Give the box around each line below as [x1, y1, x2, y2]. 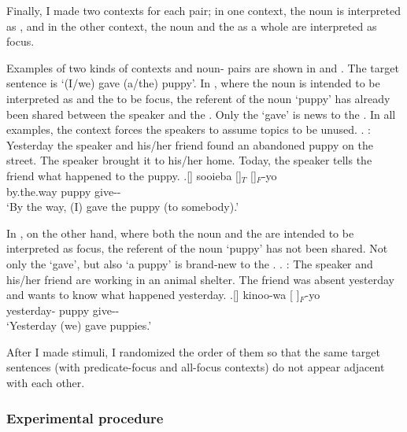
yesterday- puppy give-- [6, 301, 120, 318]
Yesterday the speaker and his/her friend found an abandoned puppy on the [6, 136, 373, 153]
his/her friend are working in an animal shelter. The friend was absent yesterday [6, 271, 394, 287]
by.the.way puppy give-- [6, 183, 121, 199]
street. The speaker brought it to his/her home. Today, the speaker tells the [6, 152, 372, 168]
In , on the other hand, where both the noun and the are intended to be [6, 224, 354, 241]
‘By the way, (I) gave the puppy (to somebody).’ [6, 198, 239, 215]
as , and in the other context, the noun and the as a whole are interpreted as [6, 17, 377, 34]
